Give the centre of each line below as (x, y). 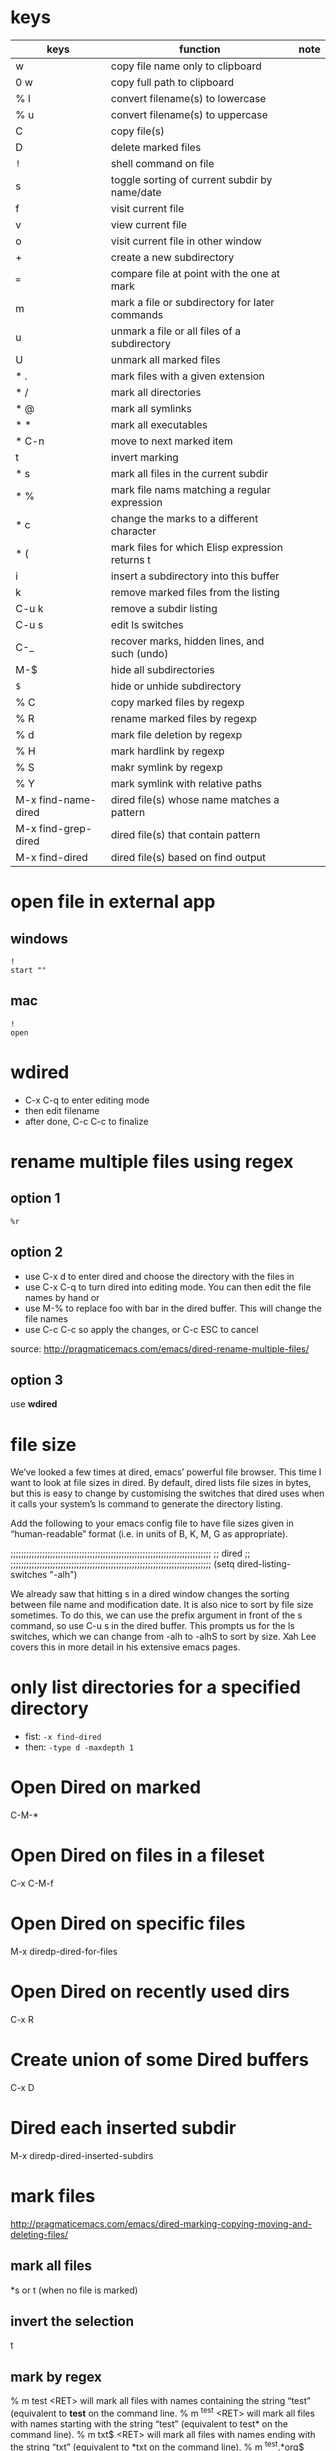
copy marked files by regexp (177, 702)
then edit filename (62, 1110)
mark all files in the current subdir (189, 473)
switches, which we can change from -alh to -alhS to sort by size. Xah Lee (163, 1637)
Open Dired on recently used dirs (150, 1992)
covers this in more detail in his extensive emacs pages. (125, 1647)
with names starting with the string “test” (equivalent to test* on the (149, 2423)
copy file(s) (137, 131)
